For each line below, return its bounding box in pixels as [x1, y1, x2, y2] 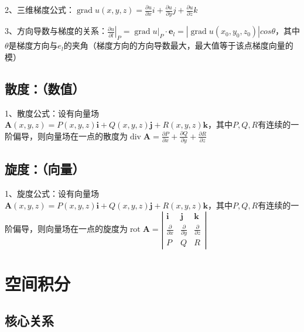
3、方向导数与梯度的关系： [5, 25, 107, 37]
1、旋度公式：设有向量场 [5, 187, 99, 200]
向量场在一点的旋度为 [45, 223, 128, 235]
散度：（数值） [5, 79, 85, 97]
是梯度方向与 [8, 39, 58, 52]
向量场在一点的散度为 [45, 129, 128, 142]
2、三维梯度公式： [5, 4, 74, 15]
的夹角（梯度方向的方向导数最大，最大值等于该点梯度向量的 [63, 39, 293, 52]
